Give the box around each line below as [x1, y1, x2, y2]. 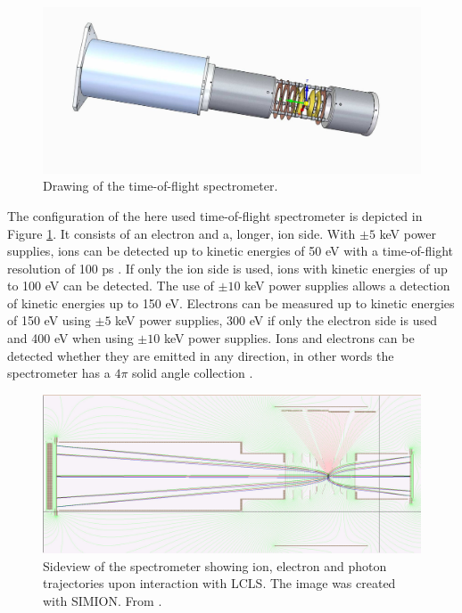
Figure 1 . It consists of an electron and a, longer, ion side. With [7, 224, 356, 242]
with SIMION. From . [43, 591, 162, 609]
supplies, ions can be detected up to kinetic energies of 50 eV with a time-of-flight [7, 241, 454, 260]
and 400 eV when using [7, 329, 134, 347]
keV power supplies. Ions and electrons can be [163, 329, 415, 347]
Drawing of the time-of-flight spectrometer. [43, 176, 278, 195]
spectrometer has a [7, 364, 111, 382]
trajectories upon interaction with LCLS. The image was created [43, 574, 396, 593]
